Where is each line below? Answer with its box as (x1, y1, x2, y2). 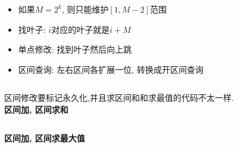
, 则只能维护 (61, 3, 109, 15)
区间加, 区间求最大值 (4, 131, 85, 144)
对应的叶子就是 (51, 23, 110, 35)
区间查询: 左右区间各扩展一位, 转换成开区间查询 (18, 63, 203, 75)
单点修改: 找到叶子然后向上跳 (18, 43, 132, 55)
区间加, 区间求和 (4, 103, 68, 115)
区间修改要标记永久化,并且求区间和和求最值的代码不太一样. (4, 91, 234, 104)
